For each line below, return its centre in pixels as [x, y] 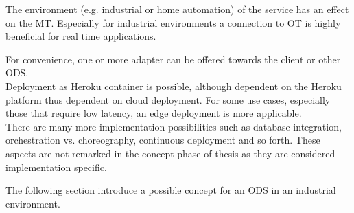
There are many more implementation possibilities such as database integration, [174, 126]
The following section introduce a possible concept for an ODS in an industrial [171, 190]
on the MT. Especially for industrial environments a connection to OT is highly [173, 22]
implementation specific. [56, 167]
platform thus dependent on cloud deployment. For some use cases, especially [168, 99]
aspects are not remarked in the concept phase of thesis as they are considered [170, 153]
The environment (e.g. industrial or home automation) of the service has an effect [177, 9]
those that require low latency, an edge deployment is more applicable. [154, 113]
